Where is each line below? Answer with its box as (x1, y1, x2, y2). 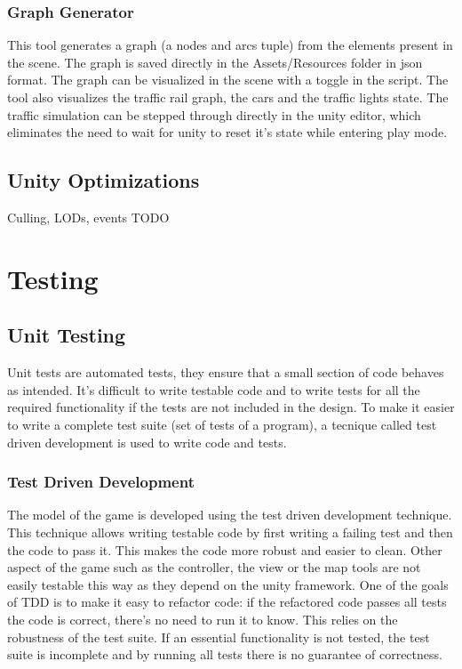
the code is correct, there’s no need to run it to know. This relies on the (7, 609, 398, 628)
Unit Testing (7, 321, 126, 349)
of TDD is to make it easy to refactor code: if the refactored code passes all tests (7, 592, 447, 611)
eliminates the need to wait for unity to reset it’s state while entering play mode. (7, 123, 448, 141)
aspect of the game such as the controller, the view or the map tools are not (7, 558, 421, 576)
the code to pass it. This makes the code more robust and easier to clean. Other (7, 540, 442, 559)
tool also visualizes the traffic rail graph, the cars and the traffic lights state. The (7, 88, 449, 106)
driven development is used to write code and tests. (7, 432, 287, 451)
